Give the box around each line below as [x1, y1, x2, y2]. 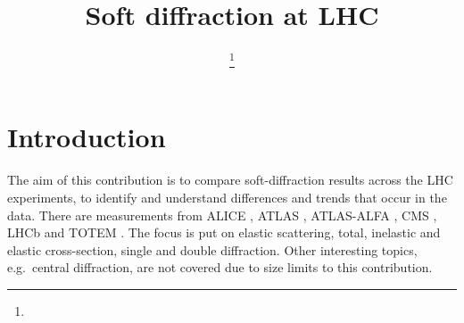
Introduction [7, 119, 166, 155]
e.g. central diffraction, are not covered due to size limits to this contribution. [7, 258, 433, 277]
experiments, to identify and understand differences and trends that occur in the [7, 187, 447, 206]
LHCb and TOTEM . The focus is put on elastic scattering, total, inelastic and [7, 223, 441, 242]
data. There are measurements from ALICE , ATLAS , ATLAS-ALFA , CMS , [7, 205, 437, 224]
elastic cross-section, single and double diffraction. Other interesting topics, [7, 240, 418, 259]
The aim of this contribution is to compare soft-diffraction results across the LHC [7, 170, 453, 189]
